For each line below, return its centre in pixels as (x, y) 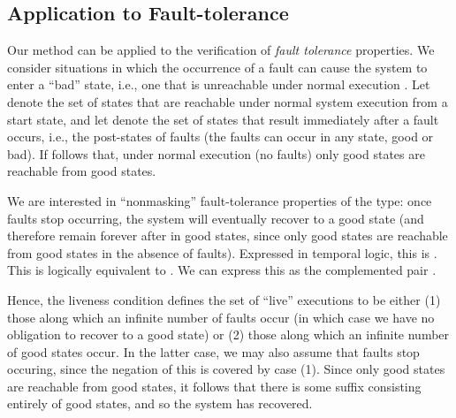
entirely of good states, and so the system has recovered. (160, 403)
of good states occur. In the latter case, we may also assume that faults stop (213, 351)
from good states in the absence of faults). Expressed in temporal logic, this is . (222, 252)
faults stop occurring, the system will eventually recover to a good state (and (216, 218)
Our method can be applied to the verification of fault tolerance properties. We (221, 50)
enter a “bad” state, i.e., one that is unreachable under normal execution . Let (219, 84)
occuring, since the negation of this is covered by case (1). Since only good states (226, 369)
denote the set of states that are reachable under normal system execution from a (228, 101)
